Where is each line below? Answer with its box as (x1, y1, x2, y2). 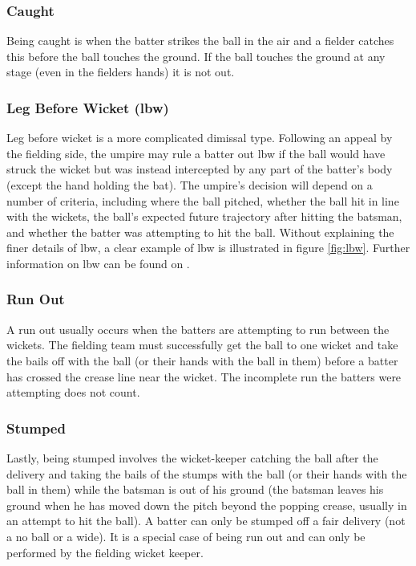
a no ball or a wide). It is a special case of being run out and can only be (6, 527, 366, 544)
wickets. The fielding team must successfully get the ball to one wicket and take (6, 336, 398, 353)
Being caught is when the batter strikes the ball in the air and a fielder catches (6, 32, 394, 49)
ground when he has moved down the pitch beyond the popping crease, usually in (6, 496, 407, 513)
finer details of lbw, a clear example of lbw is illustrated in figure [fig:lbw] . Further (6, 239, 410, 256)
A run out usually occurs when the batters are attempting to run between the (6, 320, 390, 337)
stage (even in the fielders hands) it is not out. (6, 63, 235, 80)
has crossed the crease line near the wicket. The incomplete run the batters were (6, 368, 402, 385)
